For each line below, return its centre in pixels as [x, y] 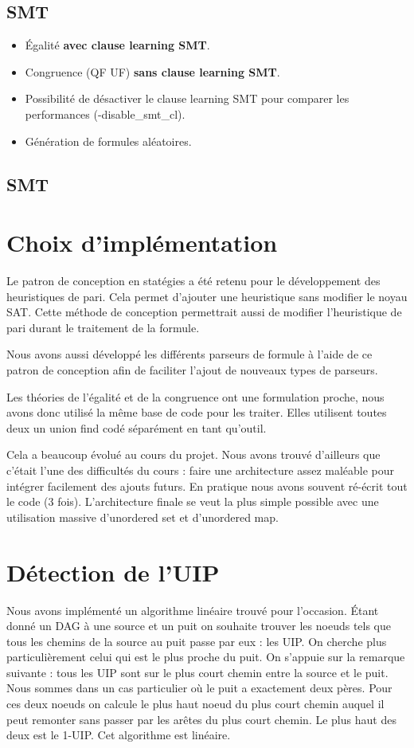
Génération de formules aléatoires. [108, 141]
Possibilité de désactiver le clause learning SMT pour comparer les [187, 98]
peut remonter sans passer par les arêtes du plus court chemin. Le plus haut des [201, 719]
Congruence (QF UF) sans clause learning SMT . [152, 71]
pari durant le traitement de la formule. [103, 327]
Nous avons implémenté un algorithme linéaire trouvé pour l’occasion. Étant [193, 610]
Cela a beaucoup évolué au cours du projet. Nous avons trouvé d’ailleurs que [193, 454]
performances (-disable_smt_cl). [105, 114]
